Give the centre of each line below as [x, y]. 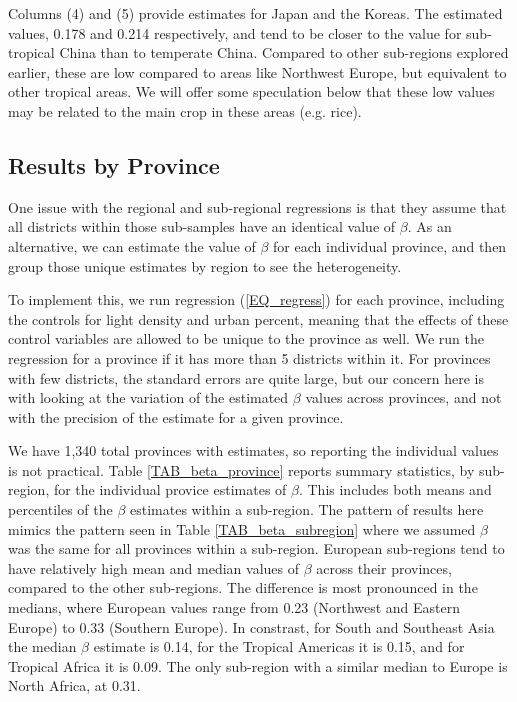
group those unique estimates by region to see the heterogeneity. [205, 265]
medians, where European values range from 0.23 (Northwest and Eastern [234, 607]
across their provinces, [384, 567]
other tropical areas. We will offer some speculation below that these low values [251, 91]
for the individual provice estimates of [170, 489]
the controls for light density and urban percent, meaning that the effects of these [258, 318]
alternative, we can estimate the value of [132, 245]
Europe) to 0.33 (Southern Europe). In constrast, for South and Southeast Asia [251, 626]
